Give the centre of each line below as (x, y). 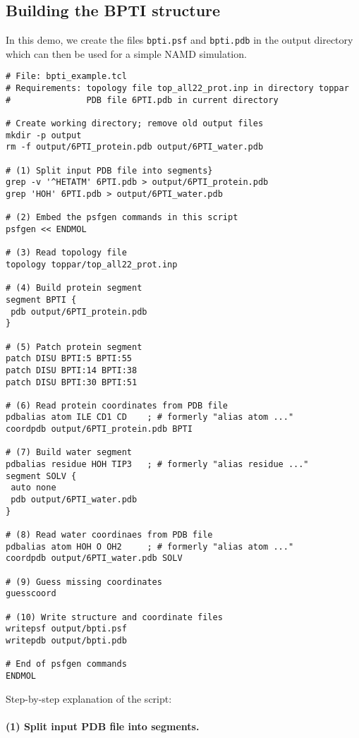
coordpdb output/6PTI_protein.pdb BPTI (99, 429)
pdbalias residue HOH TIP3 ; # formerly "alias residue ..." (157, 465)
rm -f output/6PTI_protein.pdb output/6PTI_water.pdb (135, 147)
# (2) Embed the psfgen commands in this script (122, 218)
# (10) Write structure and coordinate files (114, 617)
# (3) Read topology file (66, 253)
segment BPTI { (41, 300)
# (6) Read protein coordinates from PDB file (117, 405)
